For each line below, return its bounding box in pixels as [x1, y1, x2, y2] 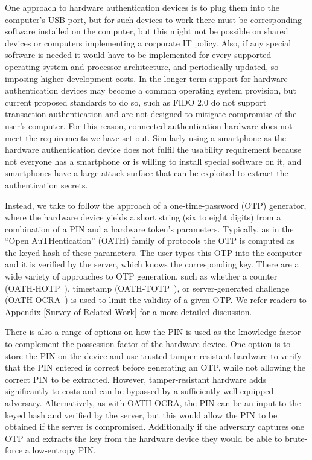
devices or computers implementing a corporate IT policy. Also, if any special [5, 36, 291, 49]
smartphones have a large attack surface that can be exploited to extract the [5, 167, 288, 179]
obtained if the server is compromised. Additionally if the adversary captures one [5, 420, 305, 433]
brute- [284, 432, 308, 444]
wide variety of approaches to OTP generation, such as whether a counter [5, 270, 278, 283]
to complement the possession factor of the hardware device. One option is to [5, 337, 291, 350]
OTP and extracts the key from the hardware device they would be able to [5, 432, 282, 444]
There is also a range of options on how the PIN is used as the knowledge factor [5, 325, 301, 338]
